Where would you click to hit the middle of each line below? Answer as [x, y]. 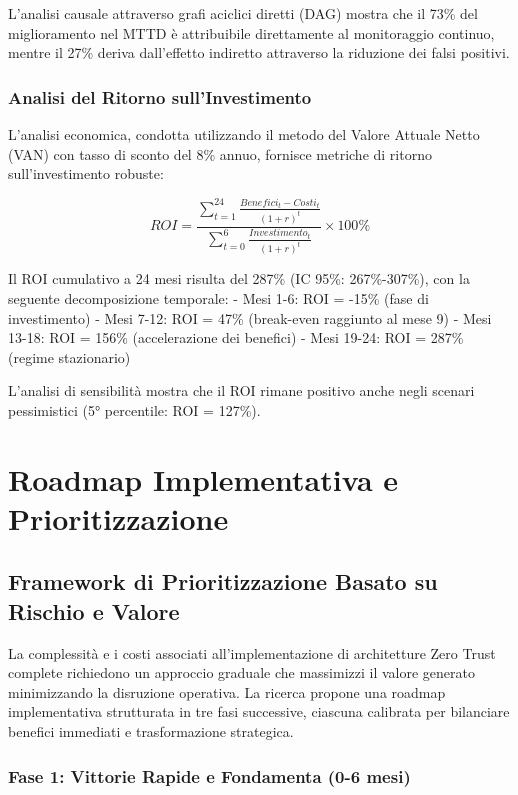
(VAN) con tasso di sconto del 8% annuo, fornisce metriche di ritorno [220, 153]
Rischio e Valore [94, 610]
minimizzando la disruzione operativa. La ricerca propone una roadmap [227, 691]
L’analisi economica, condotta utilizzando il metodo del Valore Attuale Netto [244, 134]
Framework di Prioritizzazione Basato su [223, 581]
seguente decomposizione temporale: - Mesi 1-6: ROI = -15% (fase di [218, 297]
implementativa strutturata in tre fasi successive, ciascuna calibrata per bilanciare [259, 711]
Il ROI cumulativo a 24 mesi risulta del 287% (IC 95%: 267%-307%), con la [239, 278]
